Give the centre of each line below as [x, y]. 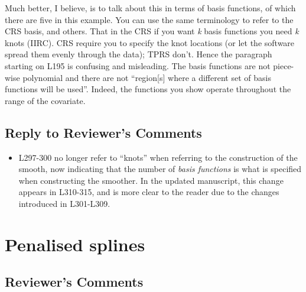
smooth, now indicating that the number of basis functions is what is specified [160, 169]
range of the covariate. [45, 100]
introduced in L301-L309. [64, 203]
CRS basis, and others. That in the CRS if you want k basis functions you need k [152, 31]
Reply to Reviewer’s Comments [103, 132]
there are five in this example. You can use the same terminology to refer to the [149, 19]
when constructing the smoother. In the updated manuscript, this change [151, 180]
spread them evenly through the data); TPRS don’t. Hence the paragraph [139, 54]
